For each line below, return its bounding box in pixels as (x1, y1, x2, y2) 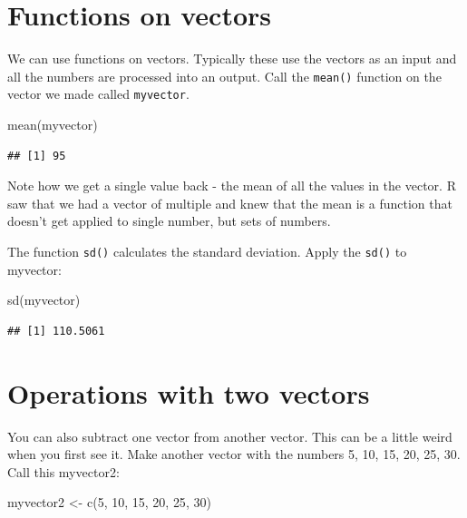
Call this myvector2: (7, 462, 120, 481)
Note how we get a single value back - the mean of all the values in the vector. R (7, 176, 456, 195)
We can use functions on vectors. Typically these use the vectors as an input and (7, 49, 457, 68)
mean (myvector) (7, 115, 98, 134)
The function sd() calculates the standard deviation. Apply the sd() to (7, 242, 407, 260)
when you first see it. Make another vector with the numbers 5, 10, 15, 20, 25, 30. (7, 445, 461, 464)
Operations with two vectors (7, 374, 370, 411)
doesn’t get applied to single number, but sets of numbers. (7, 211, 331, 230)
